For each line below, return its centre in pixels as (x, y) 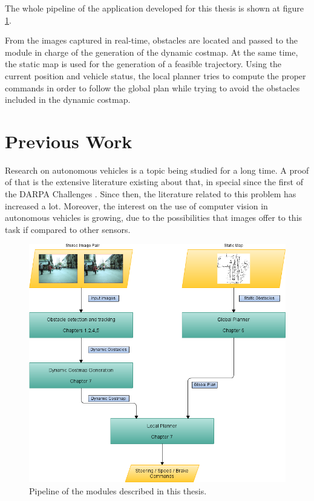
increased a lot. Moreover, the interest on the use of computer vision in (136, 205)
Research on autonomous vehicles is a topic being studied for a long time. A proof (157, 170)
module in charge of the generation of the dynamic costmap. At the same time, (152, 52)
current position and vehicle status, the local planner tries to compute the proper (155, 75)
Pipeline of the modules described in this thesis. (118, 491)
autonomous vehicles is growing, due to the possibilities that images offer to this (154, 218)
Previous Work (69, 141)
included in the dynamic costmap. (68, 100)
